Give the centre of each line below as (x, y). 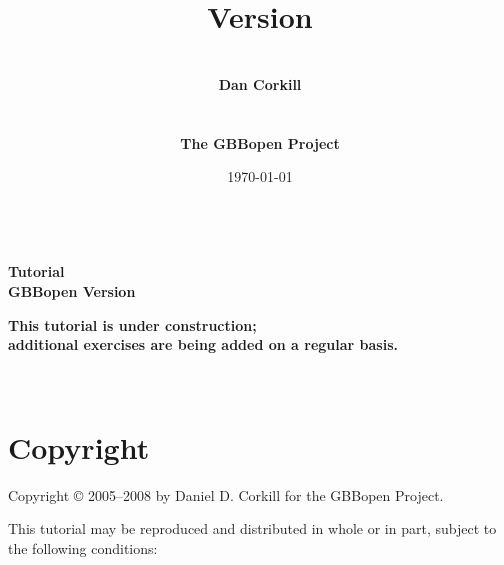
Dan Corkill (260, 83)
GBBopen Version (72, 291)
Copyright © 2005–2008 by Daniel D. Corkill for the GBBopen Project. (226, 494)
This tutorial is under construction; (132, 324)
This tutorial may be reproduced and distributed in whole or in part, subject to (252, 528)
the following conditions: (83, 547)
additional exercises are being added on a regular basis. (203, 344)
